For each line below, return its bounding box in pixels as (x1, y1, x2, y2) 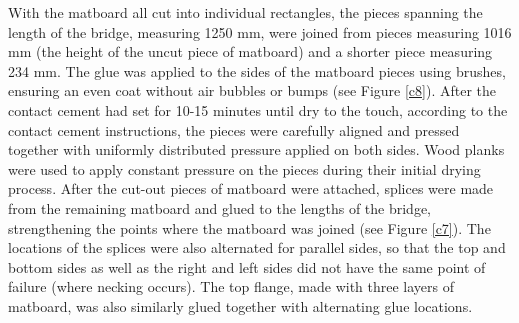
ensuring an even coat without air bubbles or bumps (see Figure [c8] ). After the (8, 80, 496, 101)
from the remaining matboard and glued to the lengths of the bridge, (8, 197, 431, 218)
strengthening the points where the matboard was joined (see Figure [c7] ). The (8, 217, 491, 238)
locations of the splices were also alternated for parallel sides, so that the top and (8, 237, 506, 258)
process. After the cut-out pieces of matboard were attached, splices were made (8, 178, 494, 199)
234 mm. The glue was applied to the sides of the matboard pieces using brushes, (8, 60, 506, 81)
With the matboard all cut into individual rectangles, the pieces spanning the (8, 2, 483, 22)
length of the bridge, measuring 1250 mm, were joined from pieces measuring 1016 (8, 21, 512, 42)
